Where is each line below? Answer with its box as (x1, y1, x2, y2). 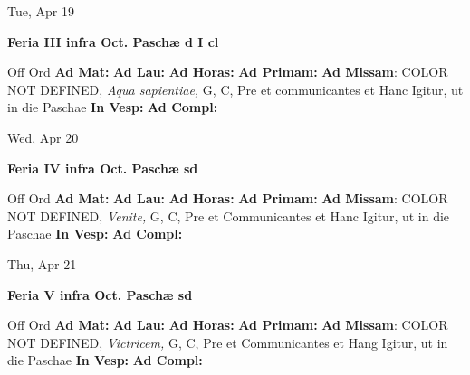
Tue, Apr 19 (7, 2, 74, 20)
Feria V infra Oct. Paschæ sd (7, 285, 193, 304)
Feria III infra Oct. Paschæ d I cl (7, 32, 219, 51)
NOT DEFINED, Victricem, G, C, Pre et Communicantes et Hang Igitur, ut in (7, 333, 448, 352)
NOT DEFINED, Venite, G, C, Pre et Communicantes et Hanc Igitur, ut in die (7, 206, 450, 225)
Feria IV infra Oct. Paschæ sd (7, 158, 198, 177)
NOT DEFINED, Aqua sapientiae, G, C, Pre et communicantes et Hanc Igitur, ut (7, 80, 464, 98)
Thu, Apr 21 (7, 254, 77, 273)
